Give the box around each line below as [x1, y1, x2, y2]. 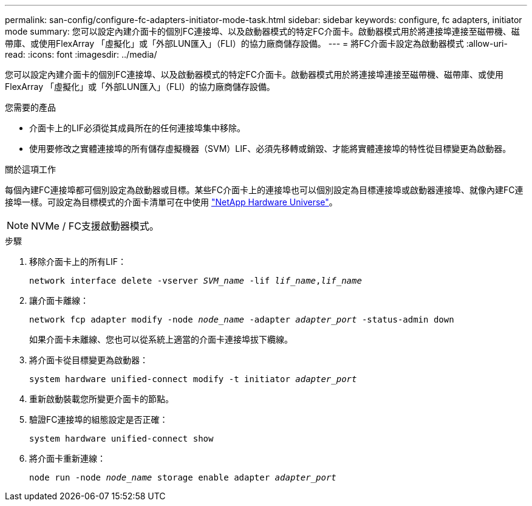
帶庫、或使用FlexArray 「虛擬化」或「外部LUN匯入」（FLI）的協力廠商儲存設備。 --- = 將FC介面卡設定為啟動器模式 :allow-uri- [5, 38, 508, 49]
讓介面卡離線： [29, 295, 89, 306]
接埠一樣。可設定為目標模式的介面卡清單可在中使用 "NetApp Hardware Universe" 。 [5, 197, 338, 207]
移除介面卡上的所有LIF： [29, 256, 126, 267]
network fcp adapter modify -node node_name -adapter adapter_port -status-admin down [29, 315, 454, 324]
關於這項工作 [5, 164, 56, 174]
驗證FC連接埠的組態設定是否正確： [29, 414, 168, 425]
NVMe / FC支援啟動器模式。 [31, 220, 159, 232]
